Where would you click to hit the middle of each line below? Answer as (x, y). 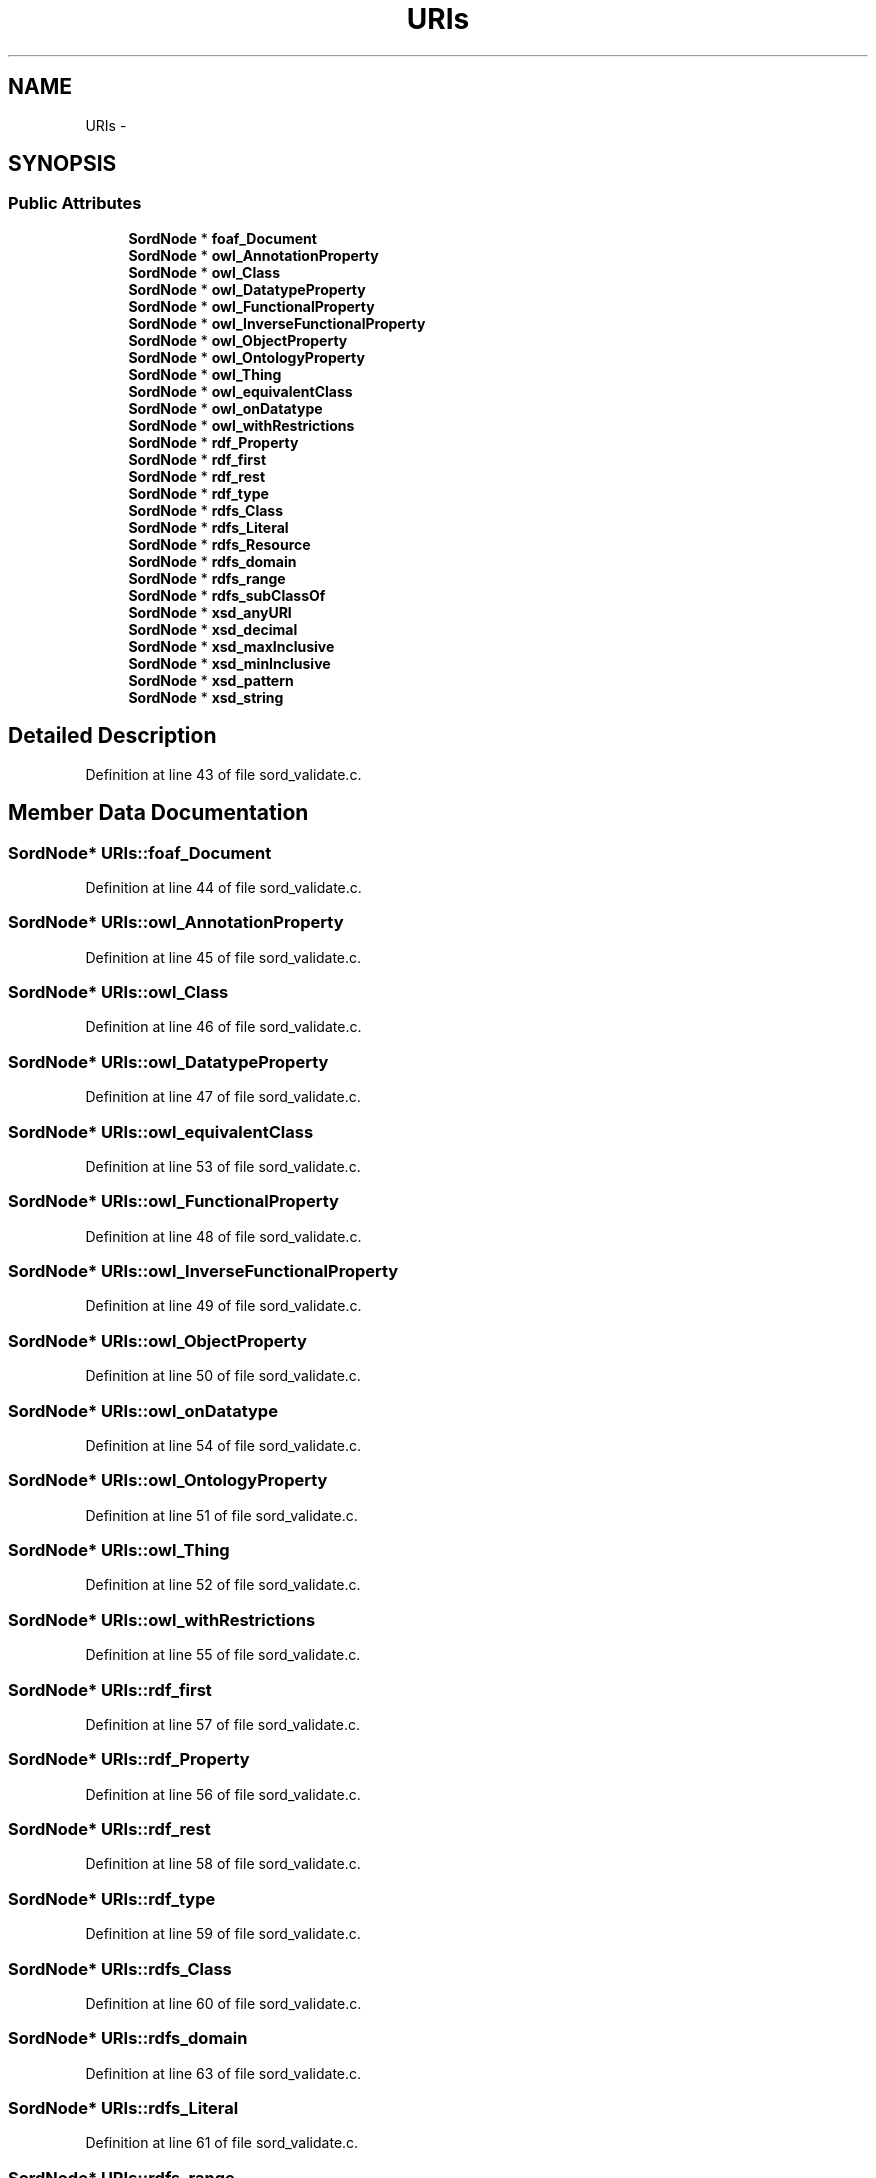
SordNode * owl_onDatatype (225, 408)
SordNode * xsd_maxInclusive (231, 646)
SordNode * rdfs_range (207, 578)
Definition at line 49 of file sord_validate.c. (223, 1306)
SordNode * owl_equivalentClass (240, 391)
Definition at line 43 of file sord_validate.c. (223, 774)
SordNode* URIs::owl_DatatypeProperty (168, 1061)
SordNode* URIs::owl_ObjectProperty (157, 1340)
